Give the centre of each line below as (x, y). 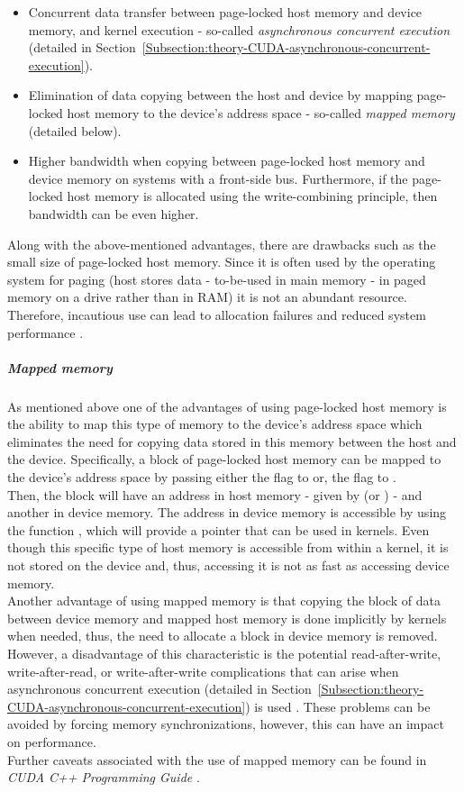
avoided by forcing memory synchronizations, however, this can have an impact (226, 724)
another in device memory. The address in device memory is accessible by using (227, 512)
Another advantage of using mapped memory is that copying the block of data (224, 601)
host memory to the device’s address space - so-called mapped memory (261, 112)
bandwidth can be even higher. (114, 213)
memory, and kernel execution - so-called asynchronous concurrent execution (239, 29)
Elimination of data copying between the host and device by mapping (220, 95)
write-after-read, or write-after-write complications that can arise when (203, 671)
